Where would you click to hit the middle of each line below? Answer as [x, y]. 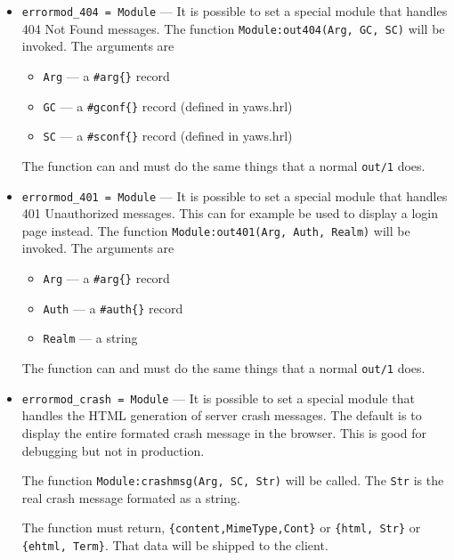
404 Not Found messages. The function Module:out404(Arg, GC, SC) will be [233, 28]
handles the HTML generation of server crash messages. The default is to [222, 415]
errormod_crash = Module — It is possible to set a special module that [218, 398]
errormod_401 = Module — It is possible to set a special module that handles [235, 195]
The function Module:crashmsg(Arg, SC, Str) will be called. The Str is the [233, 480]
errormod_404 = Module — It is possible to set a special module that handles [235, 11]
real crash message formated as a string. [131, 497]
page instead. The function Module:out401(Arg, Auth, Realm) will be [216, 230]
